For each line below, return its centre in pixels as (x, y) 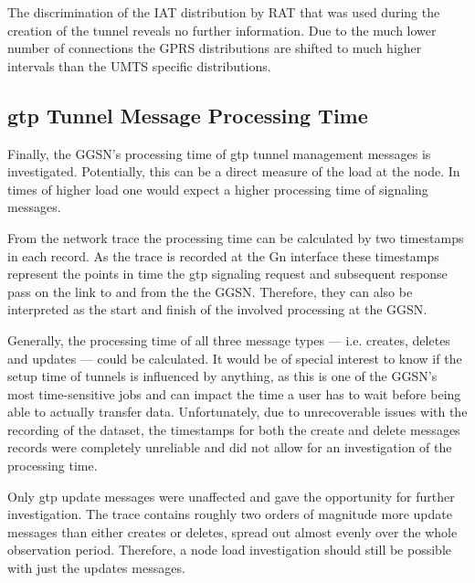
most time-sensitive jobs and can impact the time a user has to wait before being (234, 393)
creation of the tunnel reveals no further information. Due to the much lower (222, 30)
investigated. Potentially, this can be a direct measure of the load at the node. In (234, 171)
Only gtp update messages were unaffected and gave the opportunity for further (231, 496)
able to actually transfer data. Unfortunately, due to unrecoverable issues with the (237, 412)
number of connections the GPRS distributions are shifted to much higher (215, 48)
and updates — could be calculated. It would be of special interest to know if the (235, 358)
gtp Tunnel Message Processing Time (188, 115)
